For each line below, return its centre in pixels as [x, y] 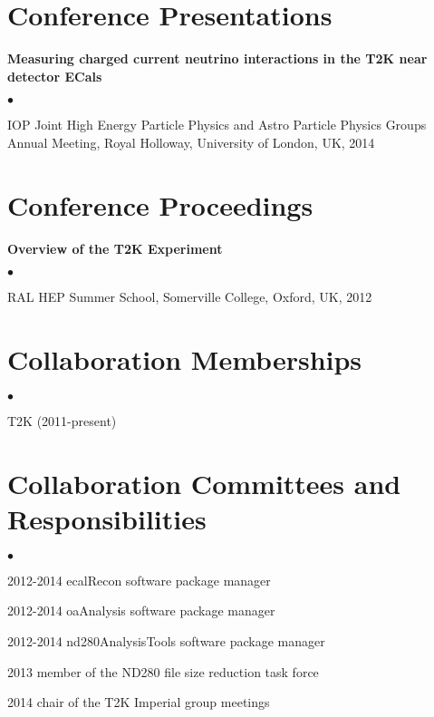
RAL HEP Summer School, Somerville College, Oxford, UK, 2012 [190, 297]
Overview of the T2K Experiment [115, 248]
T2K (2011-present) [62, 420]
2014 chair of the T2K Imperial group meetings [139, 702]
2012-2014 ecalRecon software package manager [139, 580]
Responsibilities [107, 518]
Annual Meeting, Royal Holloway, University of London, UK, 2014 [191, 142]
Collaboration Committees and [204, 483]
